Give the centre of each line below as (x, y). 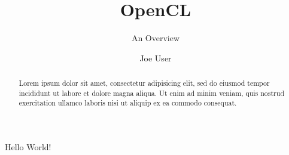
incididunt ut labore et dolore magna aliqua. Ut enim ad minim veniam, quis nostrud (151, 93)
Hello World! (28, 147)
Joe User (156, 58)
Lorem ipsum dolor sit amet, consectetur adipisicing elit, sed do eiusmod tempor (144, 83)
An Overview (156, 38)
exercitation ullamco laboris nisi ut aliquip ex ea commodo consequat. (128, 103)
